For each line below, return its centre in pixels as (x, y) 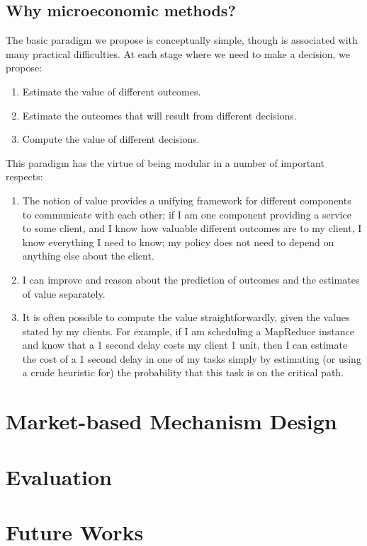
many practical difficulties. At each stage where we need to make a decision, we (178, 53)
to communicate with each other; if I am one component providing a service (187, 214)
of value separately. (64, 293)
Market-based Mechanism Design (171, 421)
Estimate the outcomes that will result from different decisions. (159, 115)
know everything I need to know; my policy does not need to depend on (178, 242)
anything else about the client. (88, 256)
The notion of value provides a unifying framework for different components (187, 200)
